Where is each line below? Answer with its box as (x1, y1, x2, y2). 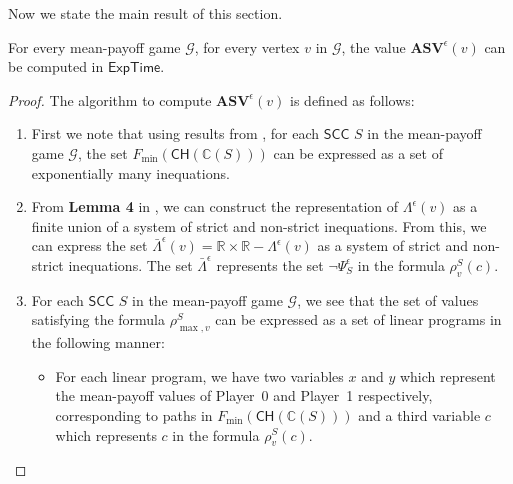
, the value (341, 36, 406, 57)
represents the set (216, 254, 324, 275)
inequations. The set (68, 254, 193, 275)
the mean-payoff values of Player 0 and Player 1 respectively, (55, 385, 433, 406)
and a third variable (358, 404, 481, 425)
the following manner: (31, 332, 165, 353)
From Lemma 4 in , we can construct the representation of (31, 196, 399, 217)
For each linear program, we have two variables (55, 365, 344, 386)
